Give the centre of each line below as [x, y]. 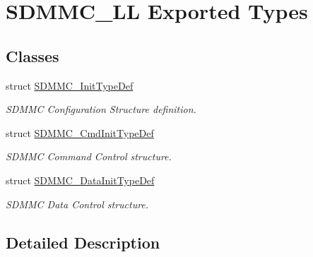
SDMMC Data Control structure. [77, 204]
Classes [33, 55]
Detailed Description [83, 242]
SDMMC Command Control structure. [89, 156]
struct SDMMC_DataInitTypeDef [80, 180]
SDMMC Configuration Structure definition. [101, 109]
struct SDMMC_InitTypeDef [70, 85]
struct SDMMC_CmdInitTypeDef [80, 132]
